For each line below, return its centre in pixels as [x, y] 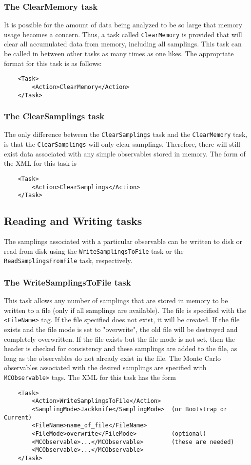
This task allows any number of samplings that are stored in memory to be [116, 300]
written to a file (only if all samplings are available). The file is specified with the [125, 310]
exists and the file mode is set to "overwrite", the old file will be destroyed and [121, 329]
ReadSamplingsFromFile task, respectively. [68, 260]
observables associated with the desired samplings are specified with [105, 367]
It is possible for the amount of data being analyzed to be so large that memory [123, 25]
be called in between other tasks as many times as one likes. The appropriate [119, 54]
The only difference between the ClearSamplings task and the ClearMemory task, [126, 134]
